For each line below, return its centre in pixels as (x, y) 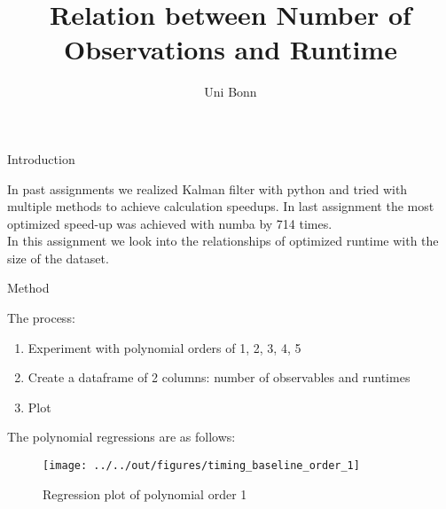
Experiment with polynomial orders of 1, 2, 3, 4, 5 (164, 347)
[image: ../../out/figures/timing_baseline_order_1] (201, 466)
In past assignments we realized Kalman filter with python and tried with (207, 188)
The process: (41, 318)
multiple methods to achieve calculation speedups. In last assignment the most (221, 206)
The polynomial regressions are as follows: (121, 437)
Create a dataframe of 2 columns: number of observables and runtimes (219, 377)
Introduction (41, 158)
